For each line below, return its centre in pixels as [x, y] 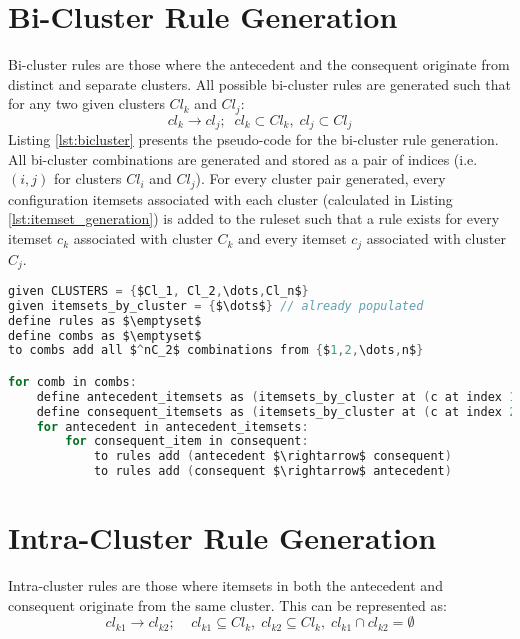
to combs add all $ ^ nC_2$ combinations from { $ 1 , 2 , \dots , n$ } [216, 350]
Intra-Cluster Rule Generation [222, 537]
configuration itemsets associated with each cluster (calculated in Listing [230, 198]
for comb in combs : [72, 381]
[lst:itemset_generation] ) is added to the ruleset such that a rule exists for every [254, 218]
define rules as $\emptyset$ [105, 320]
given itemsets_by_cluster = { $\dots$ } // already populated [216, 305]
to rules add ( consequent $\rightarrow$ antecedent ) [272, 471]
